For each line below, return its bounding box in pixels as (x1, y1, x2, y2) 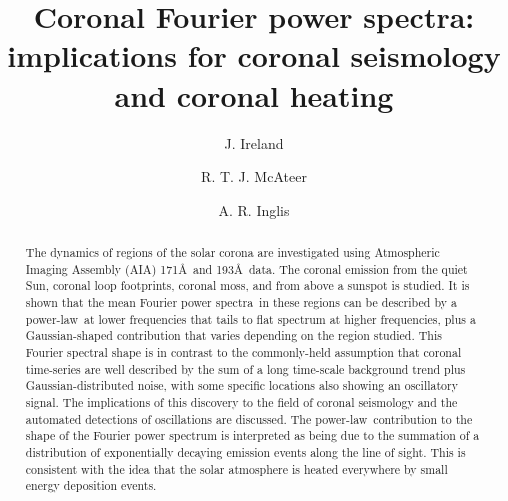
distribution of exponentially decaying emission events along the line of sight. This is (25, 443, 466, 460)
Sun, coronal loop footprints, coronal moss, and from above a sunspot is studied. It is (25, 277, 470, 294)
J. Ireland (224, 132, 284, 153)
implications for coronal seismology (7, 35, 501, 76)
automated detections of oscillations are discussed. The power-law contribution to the (25, 410, 473, 427)
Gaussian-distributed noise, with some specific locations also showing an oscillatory (25, 377, 458, 394)
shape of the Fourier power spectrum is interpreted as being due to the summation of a (25, 427, 480, 444)
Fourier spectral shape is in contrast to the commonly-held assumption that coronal (25, 344, 462, 361)
